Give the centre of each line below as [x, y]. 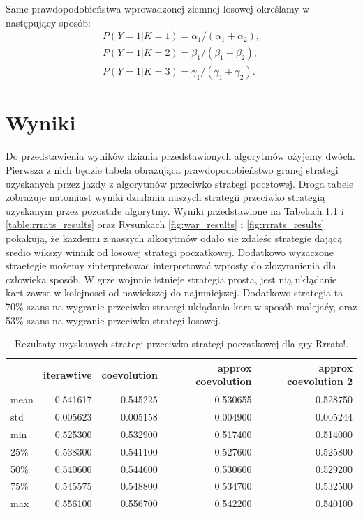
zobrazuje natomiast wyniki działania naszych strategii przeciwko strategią [165, 197]
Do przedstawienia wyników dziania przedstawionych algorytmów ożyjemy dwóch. [180, 156]
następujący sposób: [48, 22]
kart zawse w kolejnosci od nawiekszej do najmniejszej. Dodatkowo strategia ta [175, 293]
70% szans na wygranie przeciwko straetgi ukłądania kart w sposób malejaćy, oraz [181, 306]
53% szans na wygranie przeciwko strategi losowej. [113, 320]
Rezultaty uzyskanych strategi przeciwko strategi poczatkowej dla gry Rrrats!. [181, 344]
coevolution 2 [320, 381]
